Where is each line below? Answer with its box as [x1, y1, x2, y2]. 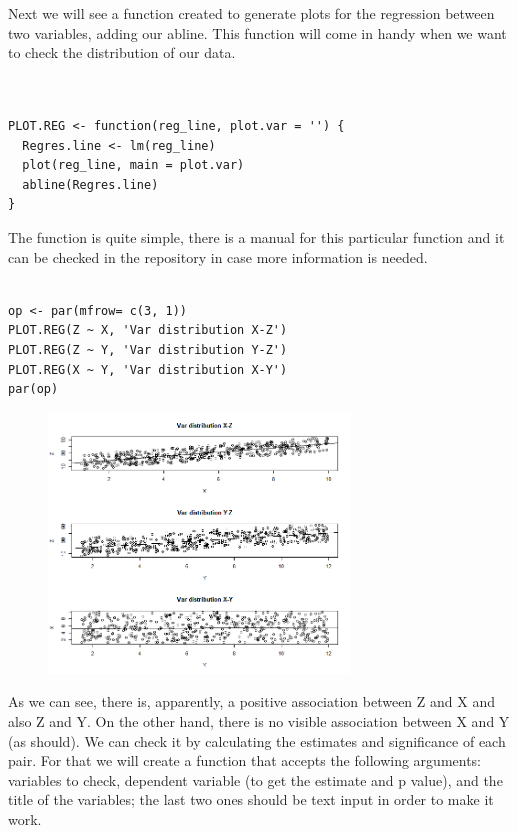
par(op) [8, 382, 59, 397]
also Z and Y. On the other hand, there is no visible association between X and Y [8, 710, 510, 731]
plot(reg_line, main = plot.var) [22, 158, 245, 173]
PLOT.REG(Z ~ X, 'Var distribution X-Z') [8, 323, 288, 338]
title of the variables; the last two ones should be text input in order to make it [8, 789, 494, 810]
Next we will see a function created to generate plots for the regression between [8, 3, 495, 23]
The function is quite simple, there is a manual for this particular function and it [8, 226, 505, 247]
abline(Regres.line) [22, 177, 159, 192]
